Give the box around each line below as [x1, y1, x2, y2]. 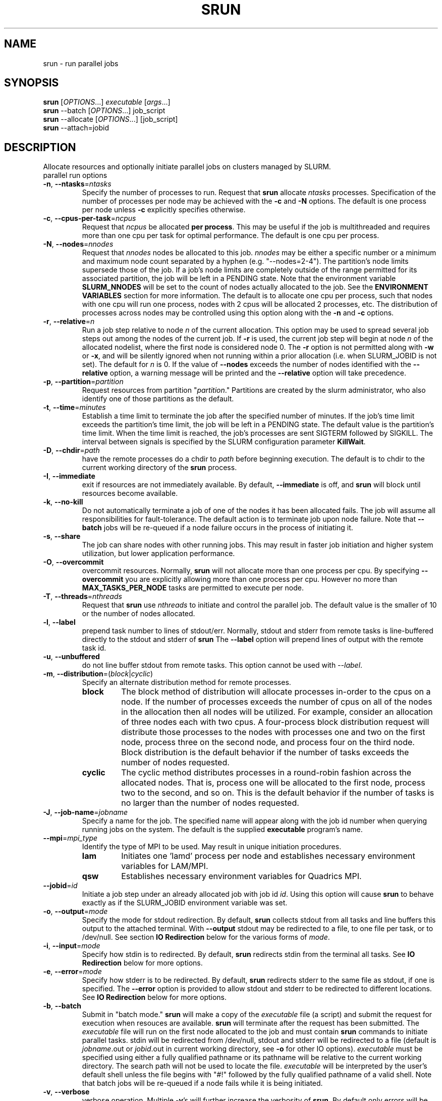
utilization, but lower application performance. [82, 549, 235, 558]
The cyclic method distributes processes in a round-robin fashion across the [121, 767, 412, 778]
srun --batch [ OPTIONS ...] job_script [43, 106, 165, 115]
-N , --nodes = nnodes [43, 240, 114, 249]
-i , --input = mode [43, 941, 100, 950]
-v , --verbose [43, 1087, 90, 1096]
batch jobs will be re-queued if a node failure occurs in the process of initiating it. [82, 523, 353, 532]
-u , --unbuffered [43, 652, 100, 661]
